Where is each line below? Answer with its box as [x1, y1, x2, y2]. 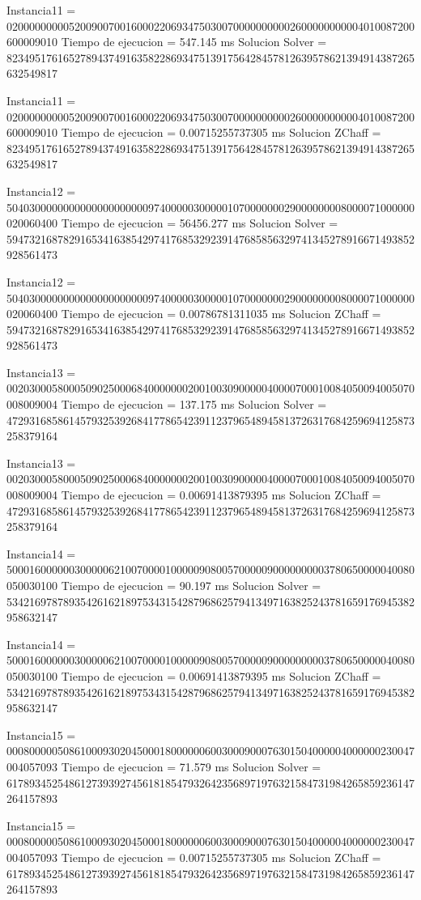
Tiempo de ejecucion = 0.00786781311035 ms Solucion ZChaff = [61, 305, 381, 322]
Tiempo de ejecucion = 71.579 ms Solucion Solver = [61, 758, 321, 775]
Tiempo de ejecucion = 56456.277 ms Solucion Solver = [61, 214, 338, 231]
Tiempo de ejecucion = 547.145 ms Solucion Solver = [61, 33, 327, 50]
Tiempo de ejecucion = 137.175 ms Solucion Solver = [61, 396, 327, 413]
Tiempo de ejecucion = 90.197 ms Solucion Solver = [61, 577, 321, 593]
